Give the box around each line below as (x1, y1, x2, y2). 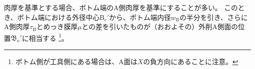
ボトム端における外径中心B (17, 12, 104, 22)
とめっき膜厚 (36, 21, 78, 32)
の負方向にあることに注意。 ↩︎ (143, 56, 238, 67)
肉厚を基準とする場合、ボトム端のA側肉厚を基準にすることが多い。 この (4, 2, 238, 12)
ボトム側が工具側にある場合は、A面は (15, 56, 138, 67)
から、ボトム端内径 (109, 12, 171, 22)
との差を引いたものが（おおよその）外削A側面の (81, 21, 238, 32)
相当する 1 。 (28, 31, 69, 43)
